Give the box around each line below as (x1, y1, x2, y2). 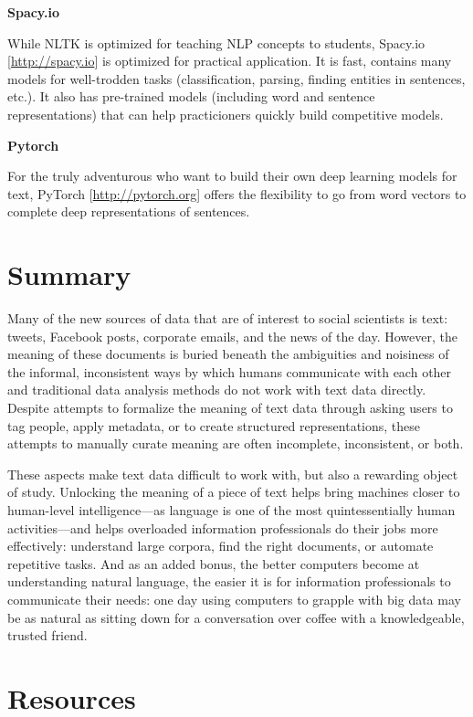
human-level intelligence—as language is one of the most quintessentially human (7, 501, 456, 519)
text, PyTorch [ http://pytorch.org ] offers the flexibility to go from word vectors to (7, 184, 467, 203)
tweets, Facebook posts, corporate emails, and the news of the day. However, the (7, 326, 457, 345)
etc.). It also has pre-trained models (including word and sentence (7, 87, 375, 106)
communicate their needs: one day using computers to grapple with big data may (7, 589, 461, 608)
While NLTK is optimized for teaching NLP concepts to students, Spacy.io (7, 33, 426, 52)
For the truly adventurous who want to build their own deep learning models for (7, 166, 457, 185)
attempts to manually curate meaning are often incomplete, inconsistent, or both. (7, 434, 464, 453)
